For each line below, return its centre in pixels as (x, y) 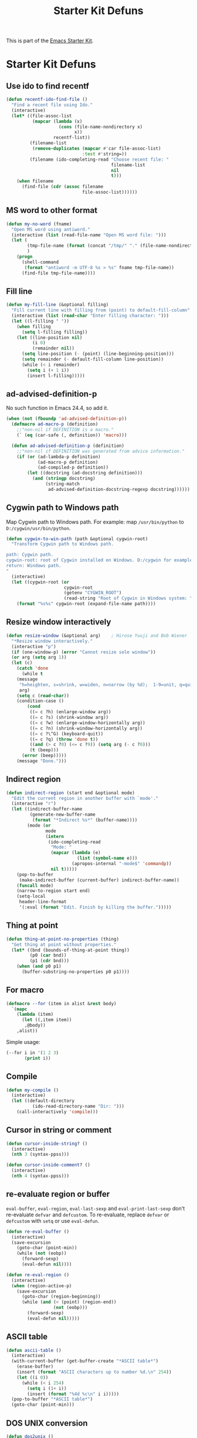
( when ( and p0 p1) (39, 966)
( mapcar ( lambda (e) (76, 853)
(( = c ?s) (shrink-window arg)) (69, 717)
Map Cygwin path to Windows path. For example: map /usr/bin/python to (95, 522)
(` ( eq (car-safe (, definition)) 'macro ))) (72, 435)
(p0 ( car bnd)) (48, 955)
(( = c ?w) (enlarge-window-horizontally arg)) (87, 723)
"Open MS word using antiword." (51, 229)
